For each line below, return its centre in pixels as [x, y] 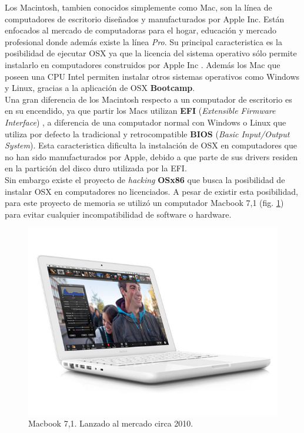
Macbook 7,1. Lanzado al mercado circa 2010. [111, 423]
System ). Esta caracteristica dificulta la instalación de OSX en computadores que [151, 145]
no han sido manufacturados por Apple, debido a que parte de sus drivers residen [151, 156]
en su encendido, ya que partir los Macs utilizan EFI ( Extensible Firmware [140, 111]
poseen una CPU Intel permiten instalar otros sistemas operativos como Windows [152, 76]
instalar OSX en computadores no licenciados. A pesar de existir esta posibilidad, [151, 191]
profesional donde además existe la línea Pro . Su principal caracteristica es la [143, 41]
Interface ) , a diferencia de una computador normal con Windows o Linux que [146, 122]
